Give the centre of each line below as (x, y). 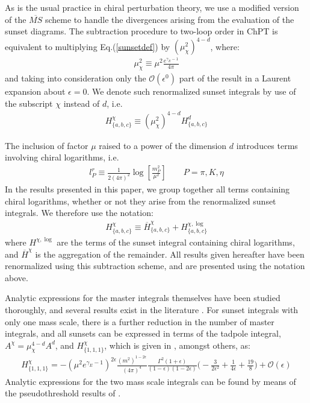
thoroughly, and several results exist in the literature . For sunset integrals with (152, 309)
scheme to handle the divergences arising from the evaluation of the (169, 19)
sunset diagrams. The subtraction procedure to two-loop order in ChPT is (141, 31)
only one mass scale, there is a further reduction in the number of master (140, 321)
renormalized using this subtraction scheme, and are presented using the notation (155, 266)
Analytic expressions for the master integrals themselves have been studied (143, 298)
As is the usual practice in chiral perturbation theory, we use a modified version (152, 7)
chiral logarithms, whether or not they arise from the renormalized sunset (141, 201)
